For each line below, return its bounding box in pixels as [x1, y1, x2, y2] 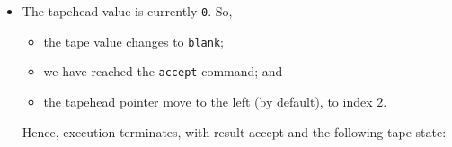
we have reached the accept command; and [43, 62, 283, 81]
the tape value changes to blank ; [43, 31, 224, 50]
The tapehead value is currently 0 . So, [22, 2, 233, 20]
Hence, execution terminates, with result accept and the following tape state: [22, 122, 447, 141]
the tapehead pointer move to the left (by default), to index [43, 91, 373, 110]
